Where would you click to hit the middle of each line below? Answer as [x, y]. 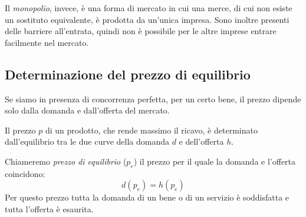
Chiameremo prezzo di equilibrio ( [66, 161]
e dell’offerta [201, 141]
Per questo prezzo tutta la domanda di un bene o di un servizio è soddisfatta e [147, 197]
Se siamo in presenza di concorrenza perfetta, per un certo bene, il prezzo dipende [153, 99]
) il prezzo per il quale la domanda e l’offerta [215, 161]
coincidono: [25, 173]
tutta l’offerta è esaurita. [49, 208]
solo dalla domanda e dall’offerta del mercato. [87, 110]
